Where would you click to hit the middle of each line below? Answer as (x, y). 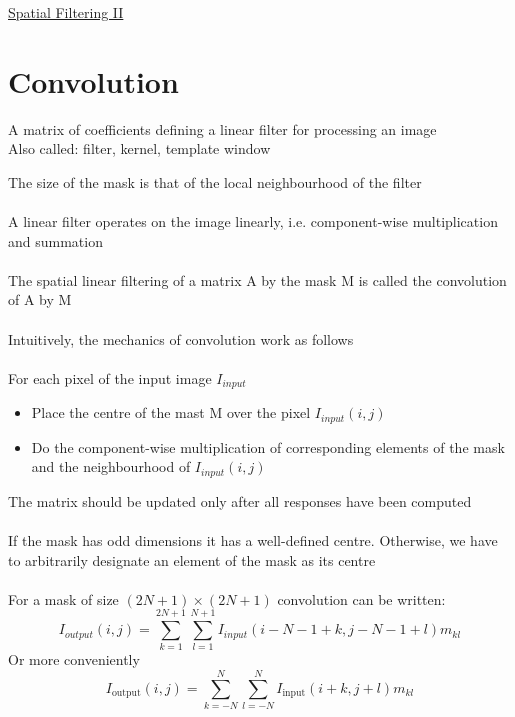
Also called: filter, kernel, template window (139, 148)
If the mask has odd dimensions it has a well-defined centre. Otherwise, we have (253, 539)
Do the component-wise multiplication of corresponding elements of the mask (268, 446)
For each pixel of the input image (110, 377)
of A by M (40, 299)
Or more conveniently (74, 659)
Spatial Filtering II (66, 12)
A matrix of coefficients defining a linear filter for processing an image (222, 128)
